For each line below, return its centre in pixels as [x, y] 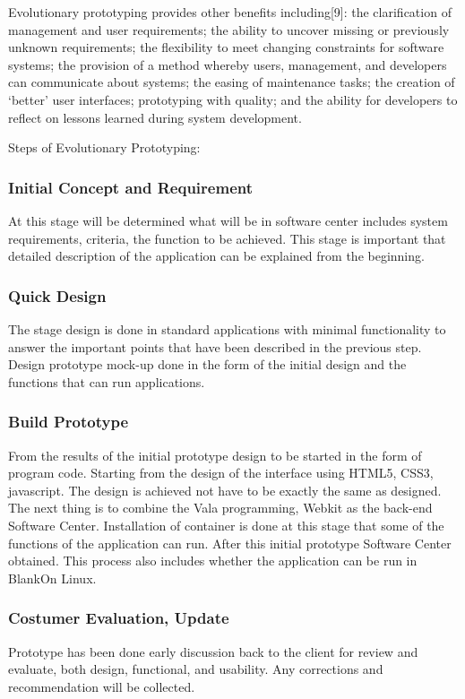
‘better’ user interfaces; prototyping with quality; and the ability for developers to [233, 99]
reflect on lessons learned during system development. [155, 117]
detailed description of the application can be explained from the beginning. [216, 256]
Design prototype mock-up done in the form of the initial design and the [207, 364]
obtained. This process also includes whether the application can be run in [213, 561]
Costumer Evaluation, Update [119, 618]
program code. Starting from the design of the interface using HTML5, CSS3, [221, 473]
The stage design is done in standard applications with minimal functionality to [227, 328]
